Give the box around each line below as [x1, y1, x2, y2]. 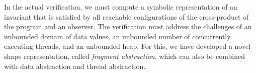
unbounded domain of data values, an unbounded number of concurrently [4, 31, 231, 41]
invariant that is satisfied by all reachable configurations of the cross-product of [4, 11, 249, 22]
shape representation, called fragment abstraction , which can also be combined [4, 50, 245, 61]
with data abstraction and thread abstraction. [4, 60, 146, 71]
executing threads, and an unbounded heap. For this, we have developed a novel [4, 41, 251, 51]
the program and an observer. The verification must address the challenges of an [4, 21, 252, 32]
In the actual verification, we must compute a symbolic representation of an [4, 2, 237, 12]
